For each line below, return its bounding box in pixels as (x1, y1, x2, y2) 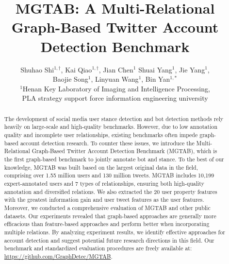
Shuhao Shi (20, 64, 54, 74)
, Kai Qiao (61, 64, 92, 74)
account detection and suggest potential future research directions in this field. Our (4, 236, 214, 244)
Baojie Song (52, 74, 88, 84)
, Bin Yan (141, 74, 170, 84)
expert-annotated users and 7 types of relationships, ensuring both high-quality (4, 179, 204, 187)
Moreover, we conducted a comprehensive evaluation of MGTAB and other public (4, 203, 211, 211)
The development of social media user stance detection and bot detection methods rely (4, 114, 224, 123)
